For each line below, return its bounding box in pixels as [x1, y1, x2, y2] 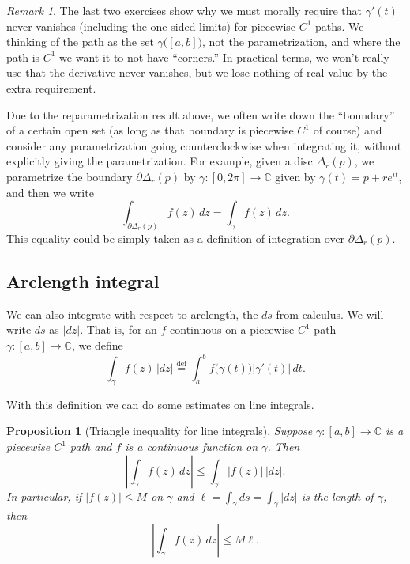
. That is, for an [80, 321, 157, 338]
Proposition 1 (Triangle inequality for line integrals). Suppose [6, 422, 313, 439]
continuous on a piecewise [170, 321, 295, 338]
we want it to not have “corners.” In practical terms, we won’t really [59, 48, 389, 65]
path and [70, 438, 112, 455]
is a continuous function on [125, 438, 258, 455]
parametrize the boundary [6, 168, 133, 184]
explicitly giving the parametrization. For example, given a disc [6, 153, 313, 169]
